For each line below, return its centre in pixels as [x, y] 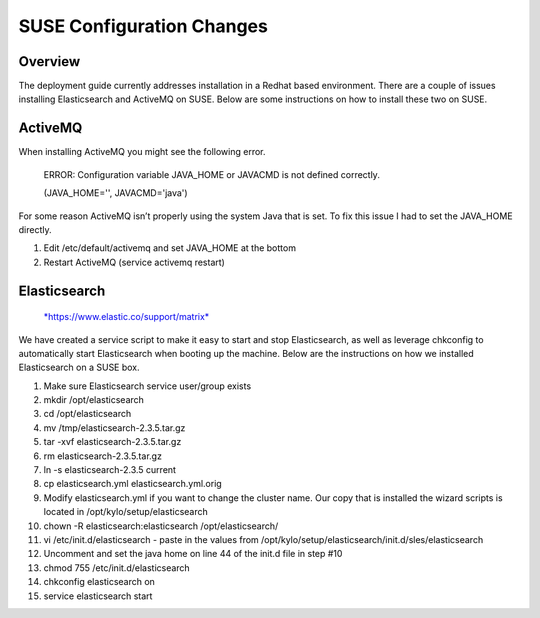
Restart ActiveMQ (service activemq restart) [134, 262]
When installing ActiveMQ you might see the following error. [142, 152]
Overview [49, 61]
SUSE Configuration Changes [143, 26]
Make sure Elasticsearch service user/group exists [147, 386]
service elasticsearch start [98, 596]
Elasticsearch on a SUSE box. [79, 367]
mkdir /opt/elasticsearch [94, 400]
